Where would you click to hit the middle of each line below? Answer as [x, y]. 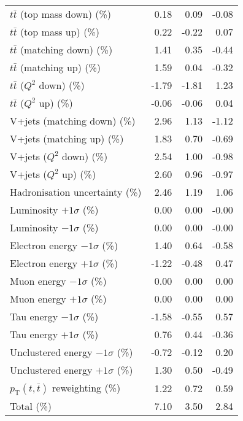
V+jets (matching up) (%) [67, 138]
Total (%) [31, 406]
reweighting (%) [87, 388]
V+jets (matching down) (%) [73, 121]
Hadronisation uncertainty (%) [76, 192]
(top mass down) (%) [66, 14]
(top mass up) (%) [60, 32]
